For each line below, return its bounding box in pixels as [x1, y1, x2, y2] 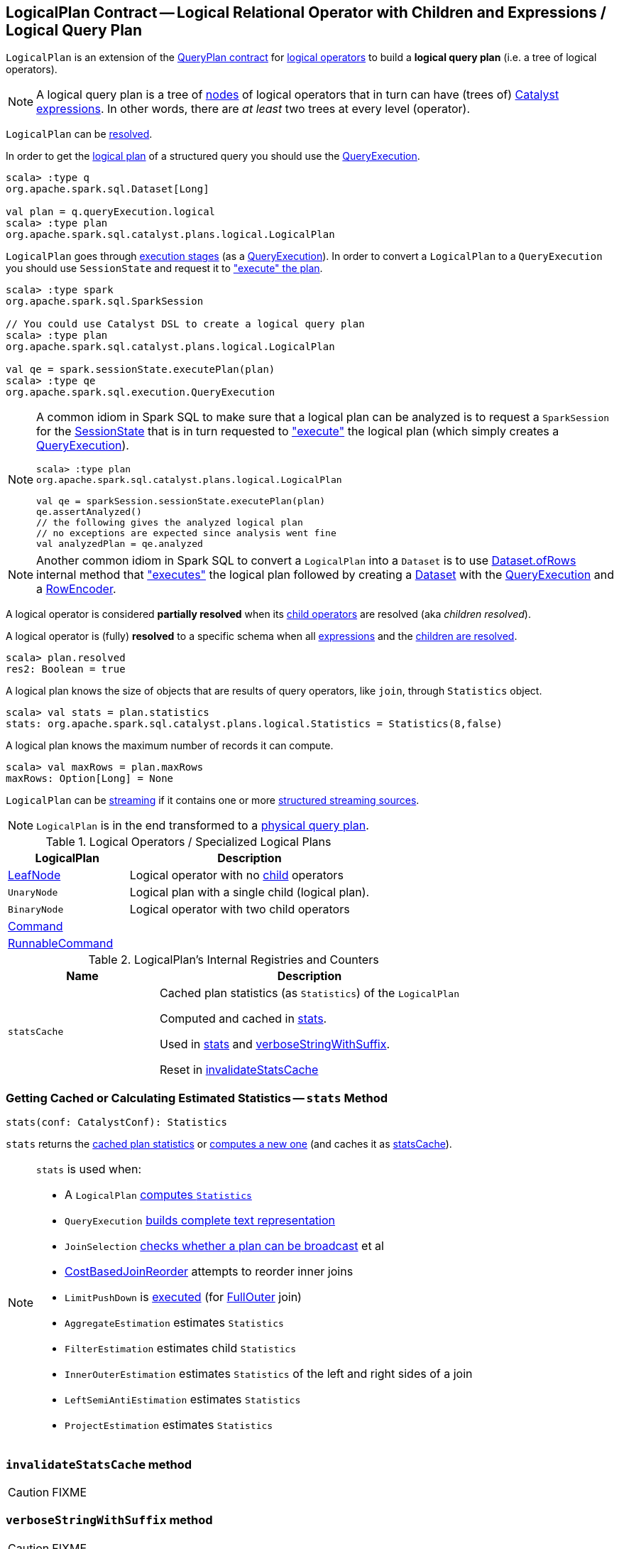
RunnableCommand [8, 936, 114, 951]
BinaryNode [8, 903, 64, 915]
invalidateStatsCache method [6, 1457, 192, 1472]
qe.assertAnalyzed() [36, 506, 142, 518]
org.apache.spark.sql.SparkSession [6, 295, 204, 308]
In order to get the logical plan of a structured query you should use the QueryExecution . [6, 150, 420, 163]
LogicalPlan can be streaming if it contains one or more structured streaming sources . [6, 794, 420, 807]
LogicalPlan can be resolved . [6, 128, 153, 141]
